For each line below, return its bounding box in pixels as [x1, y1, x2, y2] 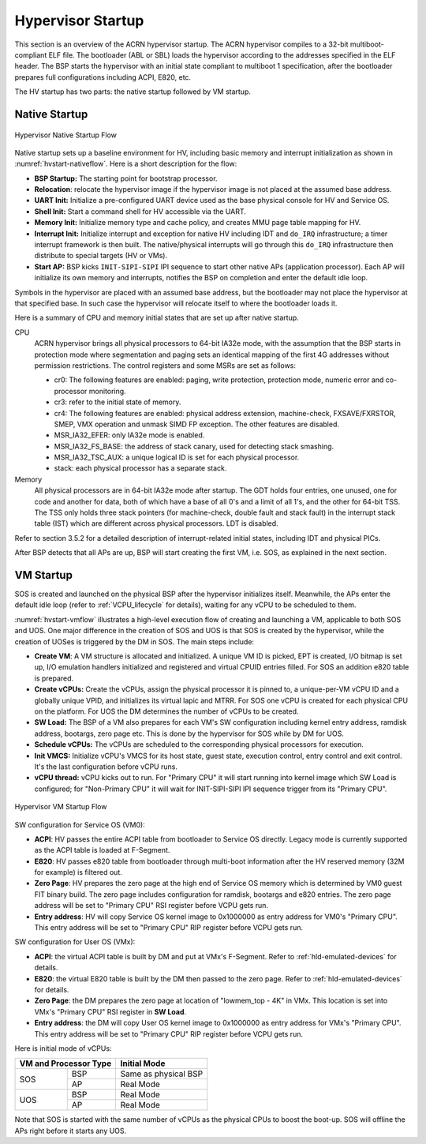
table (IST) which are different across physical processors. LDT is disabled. [34, 519, 279, 528]
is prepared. [34, 673, 74, 683]
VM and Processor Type [19, 1058, 112, 1069]
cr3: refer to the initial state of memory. [54, 397, 181, 407]
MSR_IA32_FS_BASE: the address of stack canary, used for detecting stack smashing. [54, 441, 334, 451]
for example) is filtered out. [34, 868, 122, 877]
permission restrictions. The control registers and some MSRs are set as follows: [34, 360, 296, 370]
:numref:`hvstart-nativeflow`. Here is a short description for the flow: [14, 159, 237, 169]
